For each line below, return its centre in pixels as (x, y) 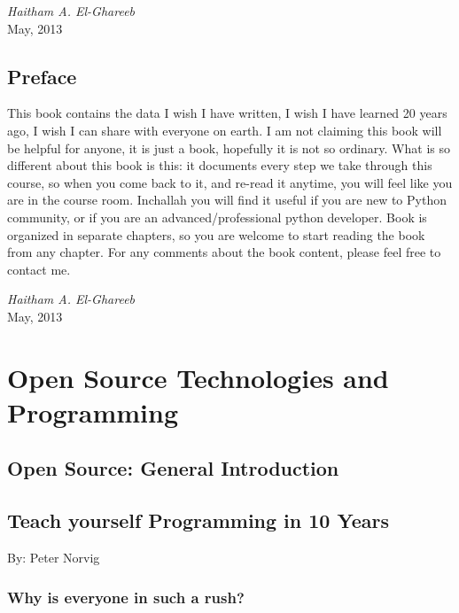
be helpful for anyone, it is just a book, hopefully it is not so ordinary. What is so (229, 147)
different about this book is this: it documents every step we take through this (220, 165)
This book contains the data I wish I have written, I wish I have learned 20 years (227, 113)
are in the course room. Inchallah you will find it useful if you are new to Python (227, 200)
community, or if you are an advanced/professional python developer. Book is (217, 217)
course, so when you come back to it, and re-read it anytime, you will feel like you (230, 182)
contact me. (39, 269)
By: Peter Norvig (54, 558)
